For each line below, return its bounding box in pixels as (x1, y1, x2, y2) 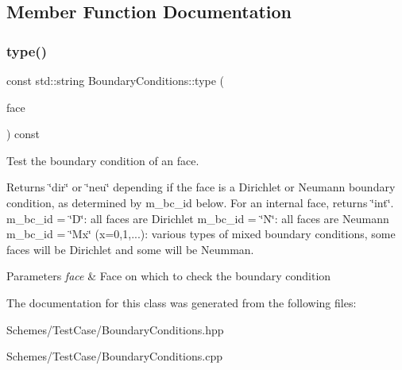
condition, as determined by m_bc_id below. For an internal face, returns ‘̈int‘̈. (6, 194, 394, 210)
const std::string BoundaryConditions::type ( (6, 72, 225, 88)
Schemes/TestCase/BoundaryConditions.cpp (6, 348, 222, 364)
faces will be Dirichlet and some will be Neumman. (6, 241, 254, 257)
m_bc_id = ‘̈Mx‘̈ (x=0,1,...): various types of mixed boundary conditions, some (6, 225, 396, 242)
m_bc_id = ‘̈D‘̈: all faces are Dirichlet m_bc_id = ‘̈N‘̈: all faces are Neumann (6, 210, 389, 226)
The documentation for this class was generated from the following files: (6, 294, 357, 310)
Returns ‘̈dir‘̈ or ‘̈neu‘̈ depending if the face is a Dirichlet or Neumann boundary (6, 179, 396, 195)
